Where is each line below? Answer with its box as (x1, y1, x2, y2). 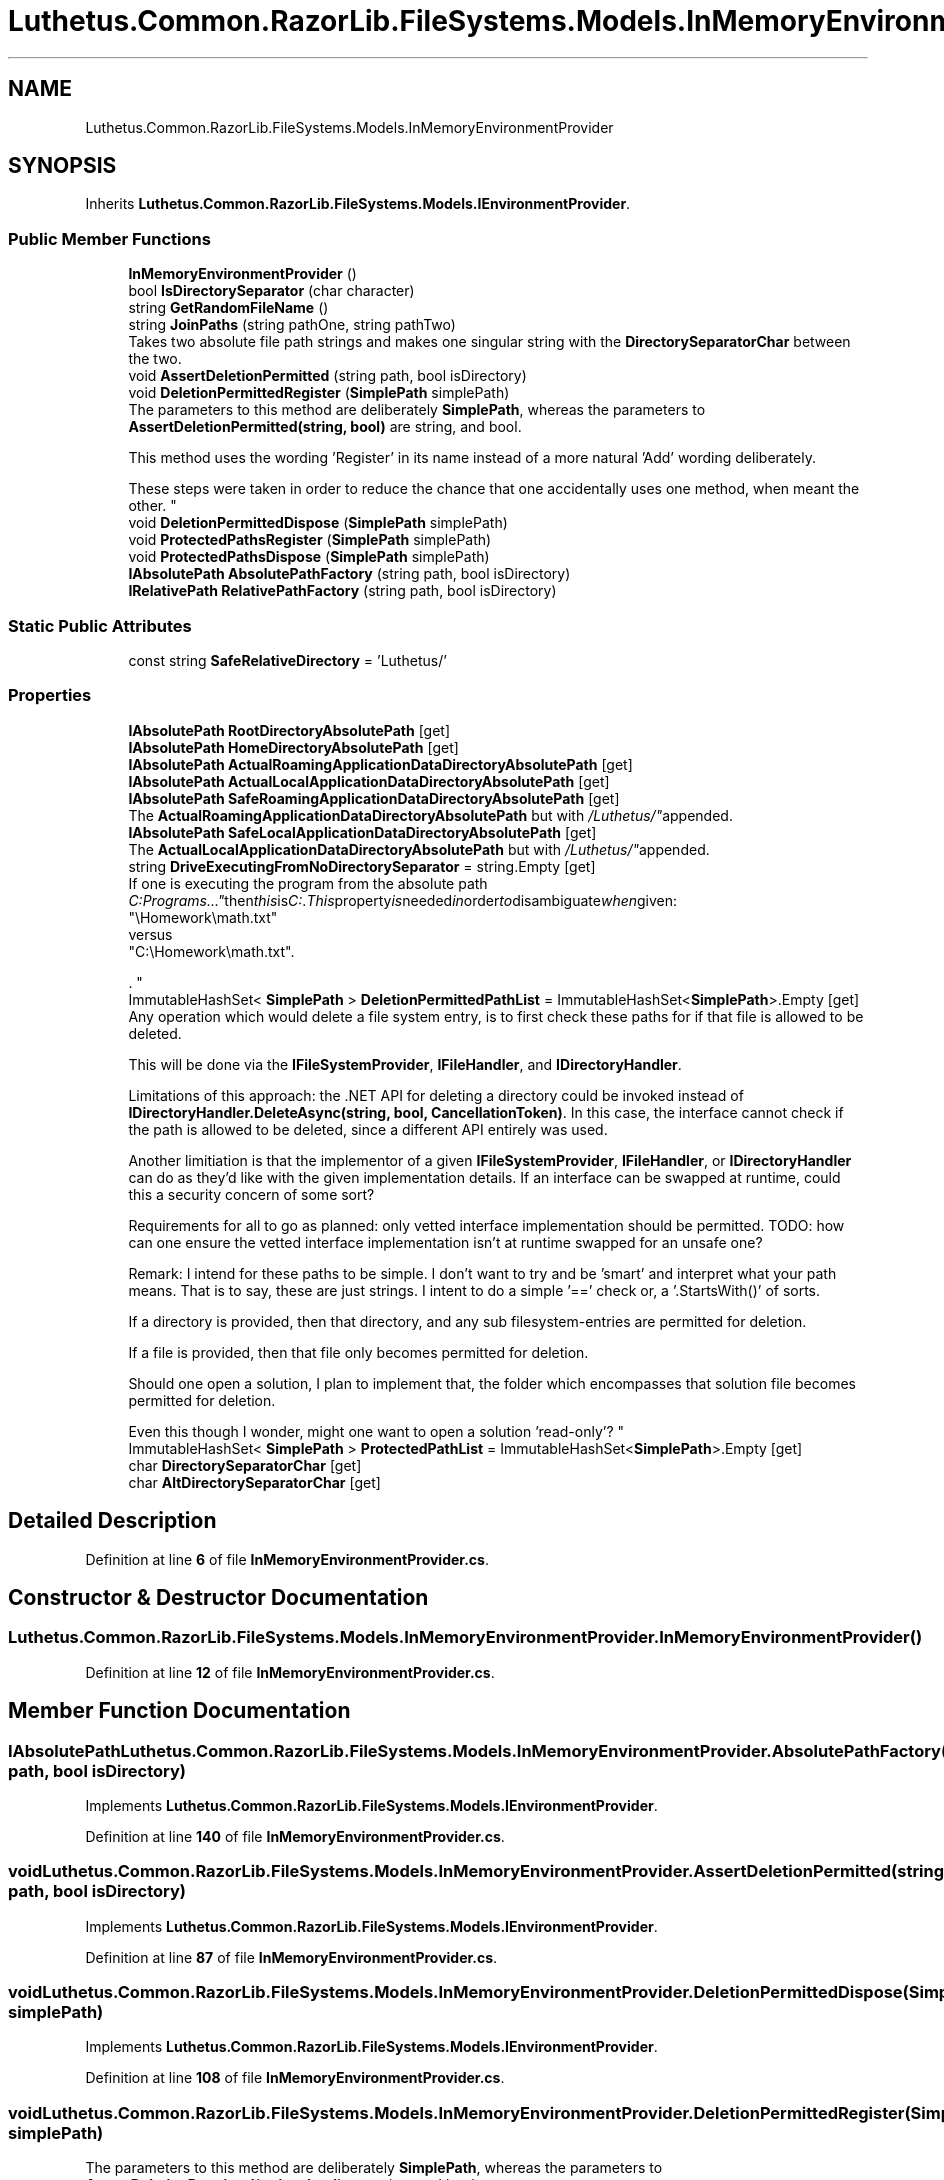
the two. (128, 350, 182, 368)
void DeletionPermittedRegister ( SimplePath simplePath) (128, 384, 510, 402)
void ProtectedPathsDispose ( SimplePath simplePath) (128, 548, 490, 566)
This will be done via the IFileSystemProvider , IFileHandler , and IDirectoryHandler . (128, 1055, 682, 1073)
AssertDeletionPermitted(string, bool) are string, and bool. (128, 418, 522, 436)
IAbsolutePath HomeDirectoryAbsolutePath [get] (128, 738, 459, 756)
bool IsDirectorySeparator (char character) (128, 282, 415, 300)
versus (128, 925, 173, 943)
